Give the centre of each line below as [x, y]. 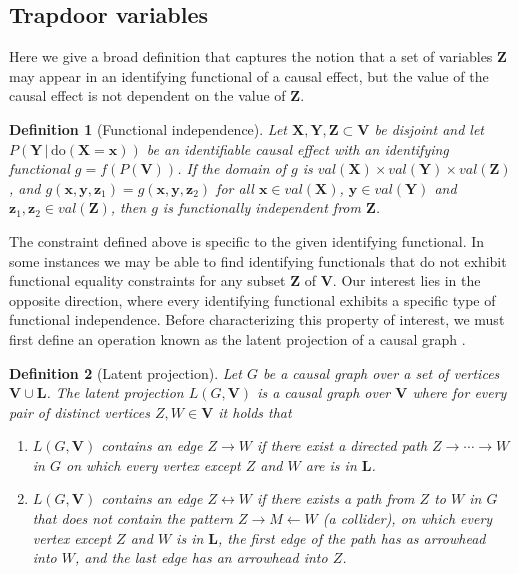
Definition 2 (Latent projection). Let [125, 372]
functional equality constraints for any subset [147, 280]
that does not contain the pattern [132, 518]
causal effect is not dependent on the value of [147, 95]
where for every [459, 392]
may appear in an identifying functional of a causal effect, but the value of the [249, 75]
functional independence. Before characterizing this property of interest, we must [257, 319]
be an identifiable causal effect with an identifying [297, 148]
